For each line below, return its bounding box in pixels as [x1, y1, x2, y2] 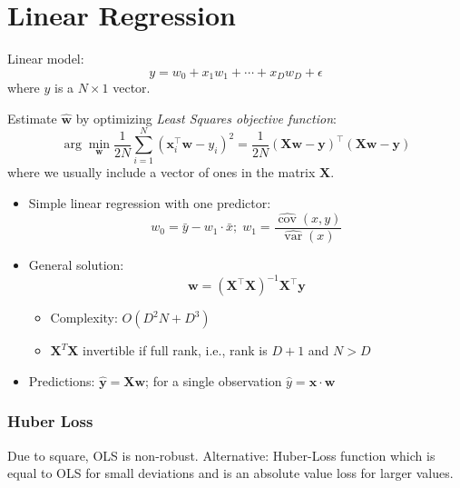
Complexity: [50, 308, 118, 327]
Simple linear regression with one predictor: [28, 194, 271, 213]
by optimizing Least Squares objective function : [75, 108, 337, 127]
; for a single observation [145, 371, 282, 390]
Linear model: [7, 49, 84, 68]
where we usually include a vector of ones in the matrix [7, 163, 316, 182]
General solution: [28, 255, 124, 274]
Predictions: [28, 371, 95, 390]
